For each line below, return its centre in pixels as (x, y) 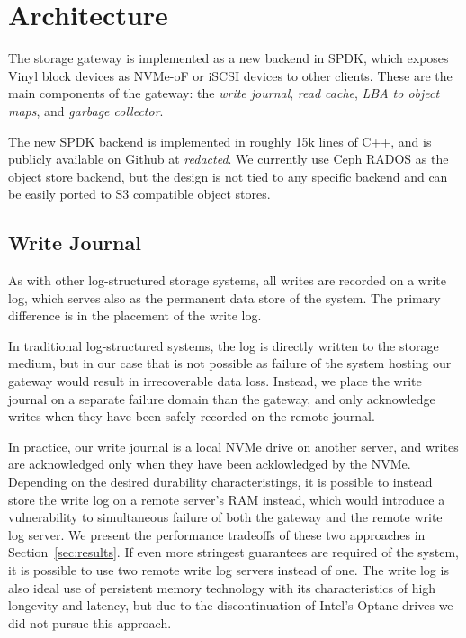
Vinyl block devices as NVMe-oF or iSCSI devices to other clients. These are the (230, 75)
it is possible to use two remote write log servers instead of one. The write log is (229, 569)
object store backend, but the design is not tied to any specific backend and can (228, 176)
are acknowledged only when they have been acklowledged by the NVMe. (210, 464)
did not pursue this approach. (90, 622)
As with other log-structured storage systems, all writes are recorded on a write (227, 280)
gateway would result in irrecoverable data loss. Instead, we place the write (215, 381)
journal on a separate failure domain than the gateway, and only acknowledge (222, 398)
